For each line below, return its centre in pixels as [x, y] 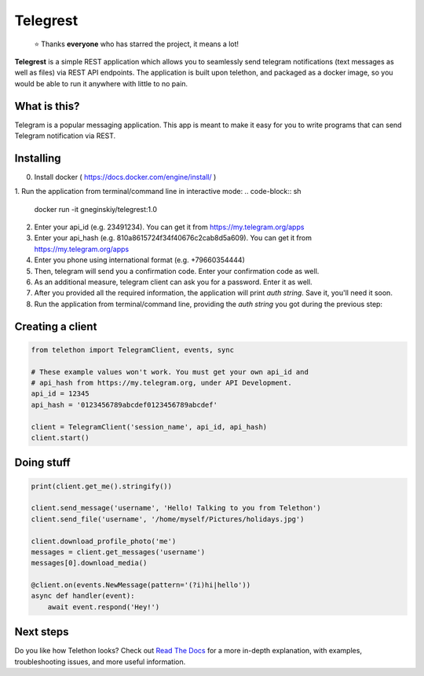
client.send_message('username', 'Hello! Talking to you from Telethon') [176, 508]
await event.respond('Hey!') [104, 607]
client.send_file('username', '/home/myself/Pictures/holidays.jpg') [168, 519]
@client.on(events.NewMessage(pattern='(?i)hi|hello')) [141, 585]
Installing [38, 158]
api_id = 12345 [60, 394]
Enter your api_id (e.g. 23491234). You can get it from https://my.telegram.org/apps [169, 227]
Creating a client [56, 326]
